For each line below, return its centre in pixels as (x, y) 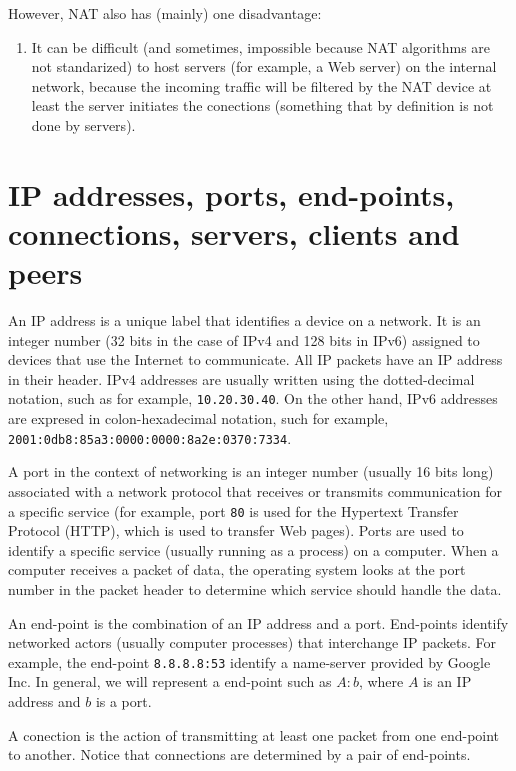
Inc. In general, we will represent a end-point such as (170, 681)
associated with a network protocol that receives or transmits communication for (255, 490)
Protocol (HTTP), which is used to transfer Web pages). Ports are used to (236, 530)
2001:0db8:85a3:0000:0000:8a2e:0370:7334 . (150, 437)
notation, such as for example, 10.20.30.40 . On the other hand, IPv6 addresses (253, 398)
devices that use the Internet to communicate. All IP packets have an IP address (255, 359)
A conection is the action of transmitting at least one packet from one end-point (254, 734)
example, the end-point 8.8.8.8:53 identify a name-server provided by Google (249, 661)
